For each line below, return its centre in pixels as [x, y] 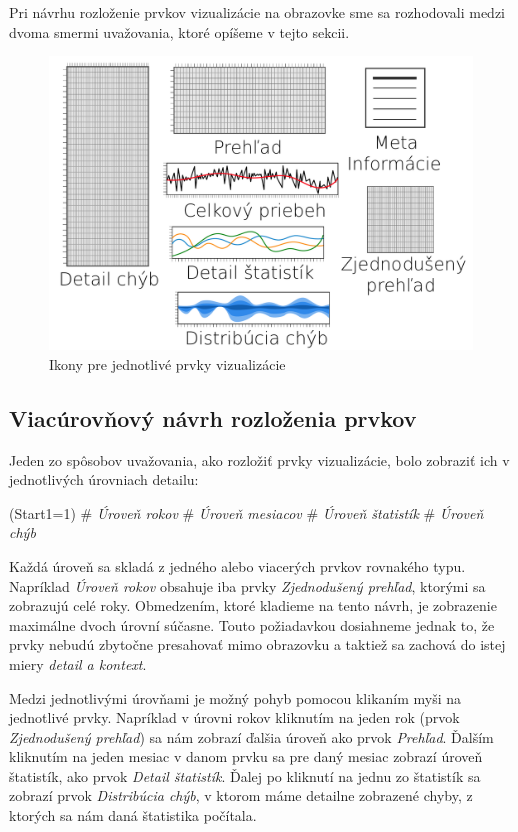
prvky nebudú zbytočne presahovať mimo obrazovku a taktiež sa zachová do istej [257, 644]
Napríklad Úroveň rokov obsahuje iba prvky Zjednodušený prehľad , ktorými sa [247, 585]
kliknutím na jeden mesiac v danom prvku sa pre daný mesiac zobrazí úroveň [246, 756]
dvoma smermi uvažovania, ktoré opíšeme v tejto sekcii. [179, 31]
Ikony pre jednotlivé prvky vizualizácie [167, 363]
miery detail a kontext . [78, 663]
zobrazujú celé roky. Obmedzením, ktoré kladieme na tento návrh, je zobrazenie [253, 605]
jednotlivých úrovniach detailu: [104, 479]
